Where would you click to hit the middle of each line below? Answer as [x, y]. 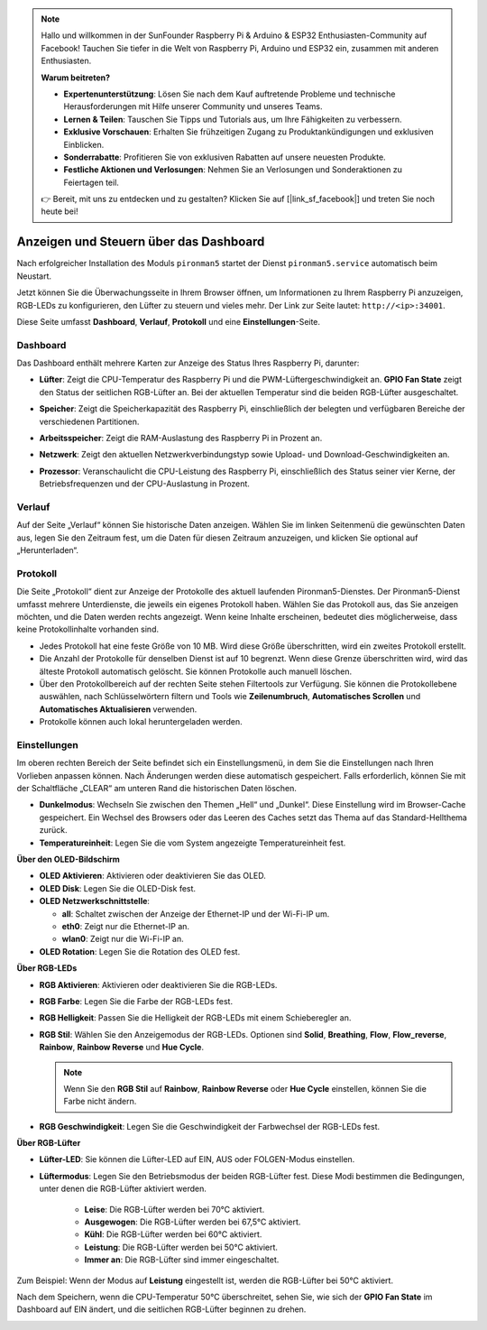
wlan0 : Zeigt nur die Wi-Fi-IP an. [123, 939]
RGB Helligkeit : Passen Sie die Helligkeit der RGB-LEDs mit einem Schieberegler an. [195, 1018]
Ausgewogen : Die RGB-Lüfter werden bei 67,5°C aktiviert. [193, 1222]
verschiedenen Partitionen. [89, 421]
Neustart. [34, 276]
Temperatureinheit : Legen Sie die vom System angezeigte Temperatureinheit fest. [193, 843]
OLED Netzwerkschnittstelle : [95, 901]
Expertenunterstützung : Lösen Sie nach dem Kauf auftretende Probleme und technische [230, 94]
